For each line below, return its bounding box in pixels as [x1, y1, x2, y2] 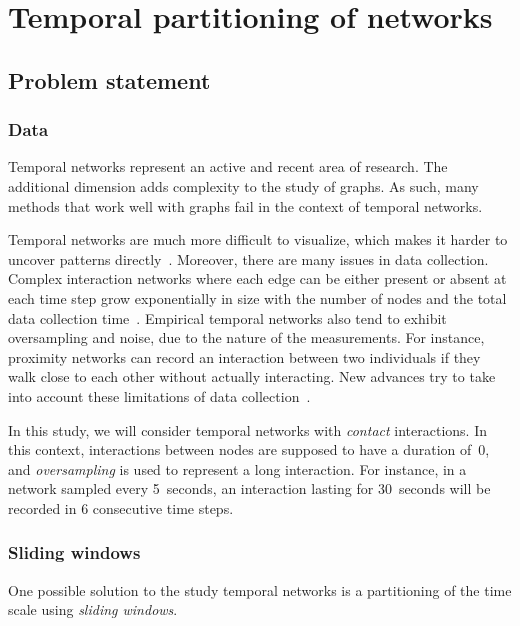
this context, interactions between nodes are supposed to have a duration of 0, [8, 439, 490, 460]
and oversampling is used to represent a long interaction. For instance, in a [8, 458, 467, 479]
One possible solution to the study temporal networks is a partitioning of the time [8, 579, 512, 600]
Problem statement [8, 64, 211, 95]
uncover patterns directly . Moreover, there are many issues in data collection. [8, 248, 489, 269]
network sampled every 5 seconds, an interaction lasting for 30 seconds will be [8, 478, 491, 499]
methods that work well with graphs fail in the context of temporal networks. [8, 195, 483, 216]
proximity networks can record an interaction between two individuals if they [8, 346, 481, 367]
